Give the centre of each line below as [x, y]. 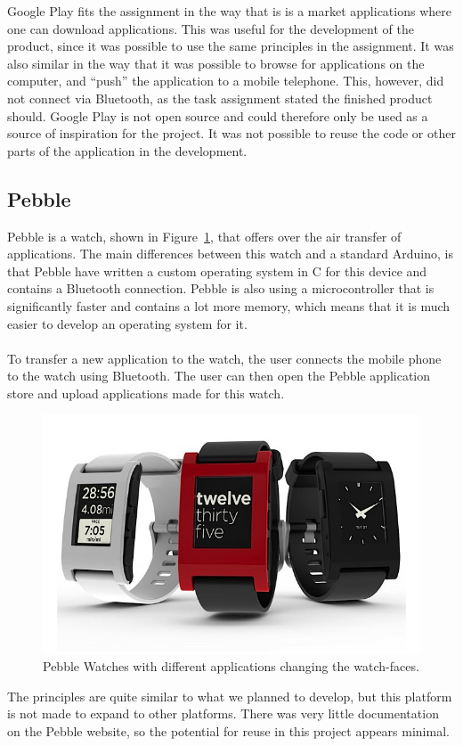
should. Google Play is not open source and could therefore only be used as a [218, 115]
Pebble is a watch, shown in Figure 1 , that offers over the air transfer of [204, 236]
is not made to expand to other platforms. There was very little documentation [223, 713]
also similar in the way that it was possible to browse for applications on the [216, 63]
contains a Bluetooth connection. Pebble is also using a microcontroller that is [221, 288]
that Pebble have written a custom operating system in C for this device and [217, 271]
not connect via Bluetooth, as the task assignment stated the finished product [220, 98]
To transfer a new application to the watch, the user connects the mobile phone [224, 358]
